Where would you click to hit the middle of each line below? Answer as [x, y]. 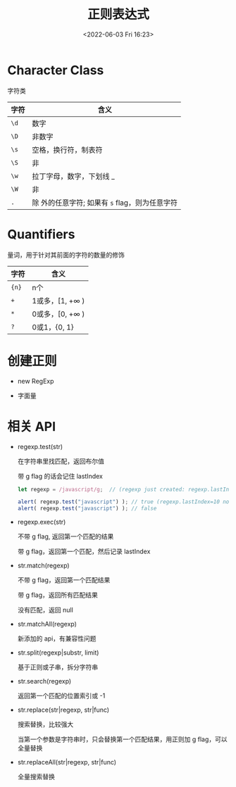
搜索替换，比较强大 [45, 724]
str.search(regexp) [44, 681]
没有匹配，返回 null [45, 610]
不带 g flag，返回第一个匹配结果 [64, 580]
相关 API [32, 426]
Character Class [56, 70]
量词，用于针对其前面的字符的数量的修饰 [66, 255]
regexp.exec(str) [42, 522]
